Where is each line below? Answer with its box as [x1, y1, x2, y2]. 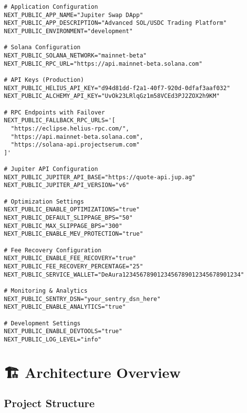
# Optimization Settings [4, 198, 84, 205]
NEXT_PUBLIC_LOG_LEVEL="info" [4, 336, 102, 343]
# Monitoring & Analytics [4, 287, 88, 294]
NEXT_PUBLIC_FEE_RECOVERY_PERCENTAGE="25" [4, 263, 143, 270]
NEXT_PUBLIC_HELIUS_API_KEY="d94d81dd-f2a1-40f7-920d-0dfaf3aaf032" [4, 84, 230, 92]
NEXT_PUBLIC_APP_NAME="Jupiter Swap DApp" [4, 11, 143, 19]
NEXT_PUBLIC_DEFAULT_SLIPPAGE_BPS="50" [4, 214, 133, 222]
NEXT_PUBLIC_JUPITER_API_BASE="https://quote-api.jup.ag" [4, 173, 195, 181]
